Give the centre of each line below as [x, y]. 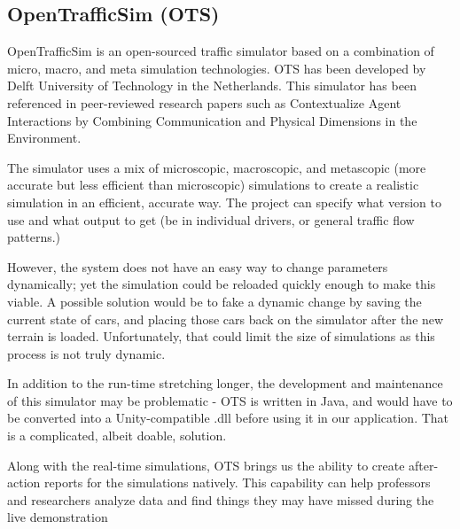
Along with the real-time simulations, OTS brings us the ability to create [206, 465]
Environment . [44, 138]
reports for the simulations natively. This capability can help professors [237, 482]
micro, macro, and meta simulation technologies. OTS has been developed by [217, 68]
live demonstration [58, 517]
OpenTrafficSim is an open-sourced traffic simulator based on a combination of [221, 51]
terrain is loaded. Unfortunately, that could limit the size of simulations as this [221, 336]
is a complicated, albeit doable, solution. [117, 436]
